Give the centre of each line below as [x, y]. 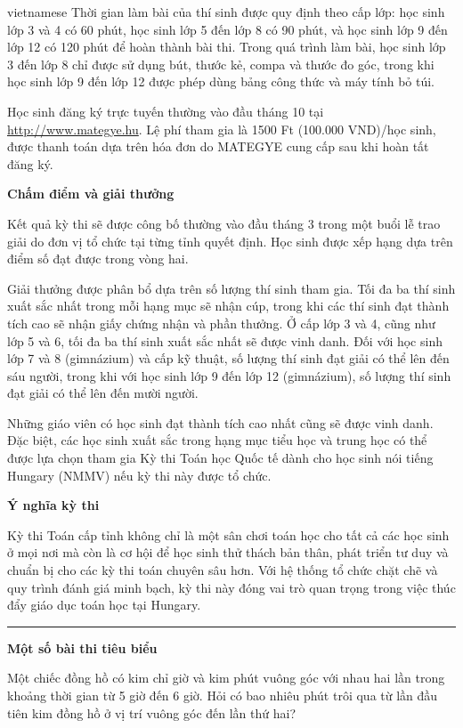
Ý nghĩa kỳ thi [53, 505]
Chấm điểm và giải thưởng [91, 194]
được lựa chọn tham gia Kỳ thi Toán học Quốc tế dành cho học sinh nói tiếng [220, 458]
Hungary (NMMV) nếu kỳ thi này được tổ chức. [139, 475]
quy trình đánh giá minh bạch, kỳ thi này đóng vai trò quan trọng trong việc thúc [231, 587]
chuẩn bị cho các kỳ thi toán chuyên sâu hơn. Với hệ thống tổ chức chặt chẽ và [223, 570]
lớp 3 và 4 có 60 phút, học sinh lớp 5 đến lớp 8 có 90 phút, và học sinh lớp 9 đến [227, 29]
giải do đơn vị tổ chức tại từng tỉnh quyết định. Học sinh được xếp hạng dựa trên [230, 241]
